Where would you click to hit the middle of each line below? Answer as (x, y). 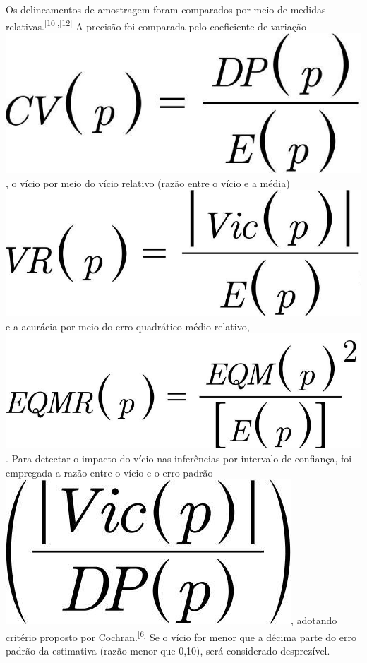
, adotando (314, 620)
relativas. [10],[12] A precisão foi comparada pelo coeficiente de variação (156, 25)
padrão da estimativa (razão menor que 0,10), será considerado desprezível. (168, 650)
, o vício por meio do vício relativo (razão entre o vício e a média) (148, 183)
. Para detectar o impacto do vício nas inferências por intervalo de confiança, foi (179, 458)
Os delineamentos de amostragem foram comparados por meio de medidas (166, 9)
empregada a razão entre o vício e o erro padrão (109, 472)
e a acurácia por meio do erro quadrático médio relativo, (128, 326)
